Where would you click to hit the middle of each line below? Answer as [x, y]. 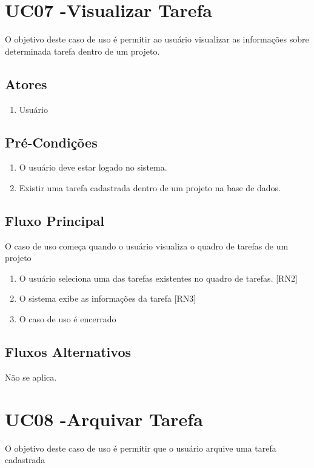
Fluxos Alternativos [68, 352]
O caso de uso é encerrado [68, 319]
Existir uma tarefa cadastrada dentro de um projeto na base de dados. [150, 187]
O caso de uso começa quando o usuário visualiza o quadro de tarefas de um [147, 246]
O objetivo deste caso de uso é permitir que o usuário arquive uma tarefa [141, 448]
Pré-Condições [51, 142]
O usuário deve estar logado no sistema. [93, 167]
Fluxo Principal [55, 220]
